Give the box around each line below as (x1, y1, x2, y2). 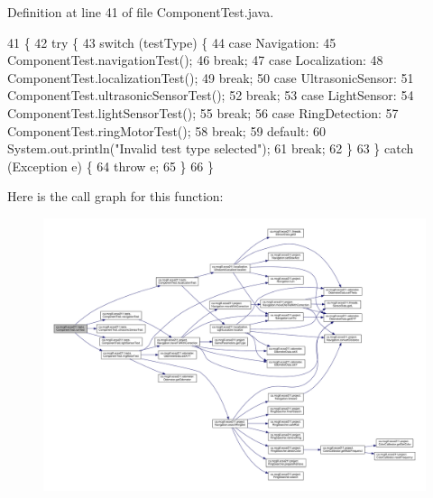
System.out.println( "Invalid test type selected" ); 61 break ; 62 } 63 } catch (7, 139, 414, 158)
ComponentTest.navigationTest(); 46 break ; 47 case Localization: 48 (7, 51, 383, 69)
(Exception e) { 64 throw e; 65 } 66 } (7, 156, 214, 175)
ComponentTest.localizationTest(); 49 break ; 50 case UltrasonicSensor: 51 (7, 68, 414, 87)
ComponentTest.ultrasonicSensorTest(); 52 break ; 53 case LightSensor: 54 (7, 86, 414, 105)
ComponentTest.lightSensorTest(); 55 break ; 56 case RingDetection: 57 (7, 103, 399, 122)
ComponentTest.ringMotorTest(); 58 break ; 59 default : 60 (7, 121, 327, 140)
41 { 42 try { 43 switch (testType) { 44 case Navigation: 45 (7, 32, 336, 51)
